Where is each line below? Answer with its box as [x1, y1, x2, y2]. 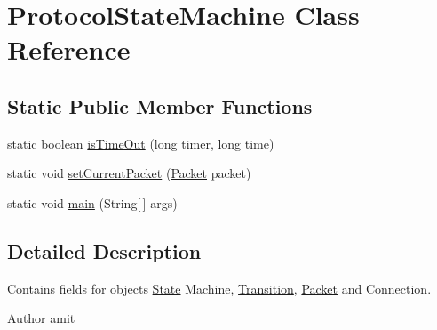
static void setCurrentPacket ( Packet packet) [7, 164, 251, 182]
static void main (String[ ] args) [7, 193, 178, 212]
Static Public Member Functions [7, 92, 313, 119]
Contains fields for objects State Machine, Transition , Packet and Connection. [7, 278, 432, 297]
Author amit [7, 309, 75, 327]
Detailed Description [7, 237, 202, 264]
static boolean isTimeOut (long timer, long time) [7, 133, 274, 152]
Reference [7, 31, 131, 68]
